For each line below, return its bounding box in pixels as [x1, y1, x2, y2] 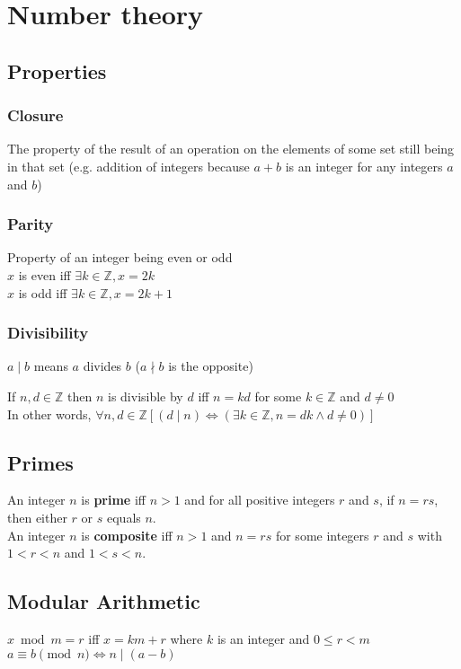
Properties [7, 57, 107, 84]
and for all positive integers [184, 490, 335, 509]
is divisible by [107, 386, 183, 405]
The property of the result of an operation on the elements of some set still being [7, 139, 455, 158]
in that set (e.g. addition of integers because [7, 156, 250, 175]
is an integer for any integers [285, 156, 443, 175]
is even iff [18, 265, 71, 284]
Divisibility [7, 321, 89, 344]
